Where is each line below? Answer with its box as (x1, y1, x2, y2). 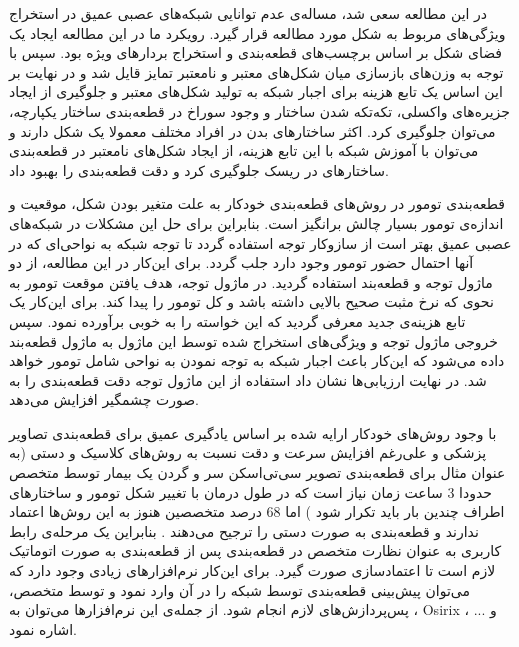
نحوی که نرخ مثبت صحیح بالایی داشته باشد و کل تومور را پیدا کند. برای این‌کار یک (9, 291, 494, 312)
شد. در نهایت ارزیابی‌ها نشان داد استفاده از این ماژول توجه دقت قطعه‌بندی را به (9, 369, 487, 390)
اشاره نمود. (9, 618, 78, 639)
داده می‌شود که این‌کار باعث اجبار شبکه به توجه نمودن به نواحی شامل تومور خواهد (9, 350, 505, 371)
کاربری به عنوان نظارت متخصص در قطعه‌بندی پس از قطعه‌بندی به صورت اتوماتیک (9, 540, 502, 561)
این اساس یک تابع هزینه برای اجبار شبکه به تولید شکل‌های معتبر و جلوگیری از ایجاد (9, 81, 503, 102)
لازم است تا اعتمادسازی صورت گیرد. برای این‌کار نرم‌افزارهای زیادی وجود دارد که (9, 560, 496, 581)
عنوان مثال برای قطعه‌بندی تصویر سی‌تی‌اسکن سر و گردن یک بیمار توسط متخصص (9, 462, 506, 483)
